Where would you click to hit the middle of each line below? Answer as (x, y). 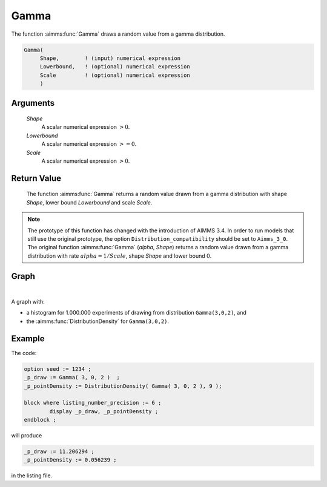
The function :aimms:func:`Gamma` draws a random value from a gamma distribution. (118, 34)
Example (28, 338)
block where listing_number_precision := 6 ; (93, 403)
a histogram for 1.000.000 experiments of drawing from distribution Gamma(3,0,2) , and (136, 313)
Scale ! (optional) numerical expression (115, 75)
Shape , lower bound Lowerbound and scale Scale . (89, 202)
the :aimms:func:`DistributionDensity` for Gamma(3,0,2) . (98, 321)
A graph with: (28, 302)
